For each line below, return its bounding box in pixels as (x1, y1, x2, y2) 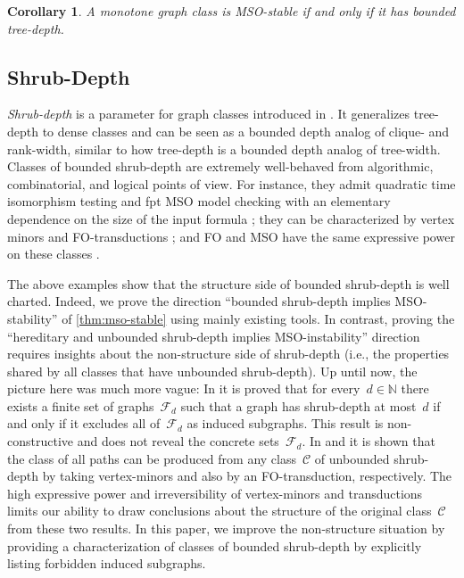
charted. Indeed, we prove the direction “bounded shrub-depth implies (7, 292, 391, 310)
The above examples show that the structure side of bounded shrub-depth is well (7, 274, 450, 293)
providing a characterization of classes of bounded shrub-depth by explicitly (7, 536, 422, 555)
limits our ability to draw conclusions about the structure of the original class (7, 501, 432, 520)
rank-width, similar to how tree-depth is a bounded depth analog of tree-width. (7, 139, 441, 158)
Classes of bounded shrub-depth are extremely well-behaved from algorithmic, (7, 157, 434, 176)
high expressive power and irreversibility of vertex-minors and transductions (7, 483, 423, 502)
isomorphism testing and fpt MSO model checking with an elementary (7, 192, 391, 211)
